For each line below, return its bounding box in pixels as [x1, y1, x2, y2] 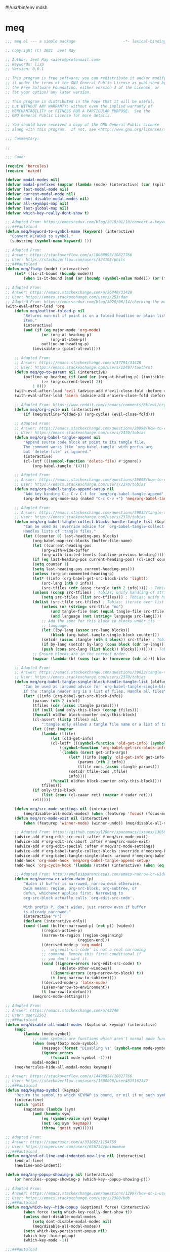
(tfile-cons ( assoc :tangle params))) [77, 764, 159, 769]
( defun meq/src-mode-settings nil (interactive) [14, 806, 119, 811]
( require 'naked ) [5, 168, 42, 173]
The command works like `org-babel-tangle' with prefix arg [23, 445, 153, 450]
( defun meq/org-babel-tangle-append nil [14, 435, 101, 440]
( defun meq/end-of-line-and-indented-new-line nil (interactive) [5, 1154, 146, 1159]
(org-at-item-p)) [50, 337, 87, 342]
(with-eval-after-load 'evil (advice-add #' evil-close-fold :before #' [14, 388, 168, 394]
